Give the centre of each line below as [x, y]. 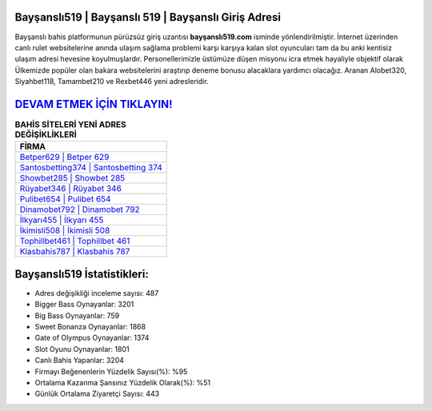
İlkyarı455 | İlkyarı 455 [62, 220]
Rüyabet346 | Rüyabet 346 [70, 189]
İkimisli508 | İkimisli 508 [65, 230]
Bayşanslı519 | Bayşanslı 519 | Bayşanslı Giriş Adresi [148, 17]
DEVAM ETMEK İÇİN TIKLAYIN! [94, 104]
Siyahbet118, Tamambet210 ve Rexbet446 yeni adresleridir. [112, 82]
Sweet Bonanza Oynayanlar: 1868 [90, 327]
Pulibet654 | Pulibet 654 [65, 199]
